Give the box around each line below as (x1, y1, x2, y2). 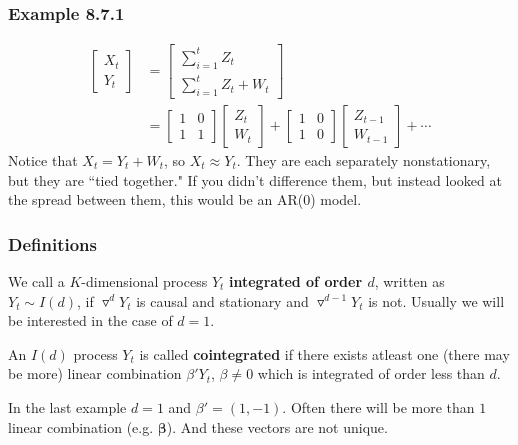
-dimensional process (81, 270, 208, 291)
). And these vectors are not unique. (166, 416, 388, 437)
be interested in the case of (8, 310, 173, 331)
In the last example (8, 396, 127, 417)
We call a (8, 270, 65, 291)
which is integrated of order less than (257, 363, 485, 384)
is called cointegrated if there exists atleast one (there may (139, 343, 510, 364)
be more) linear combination (8, 363, 182, 384)
